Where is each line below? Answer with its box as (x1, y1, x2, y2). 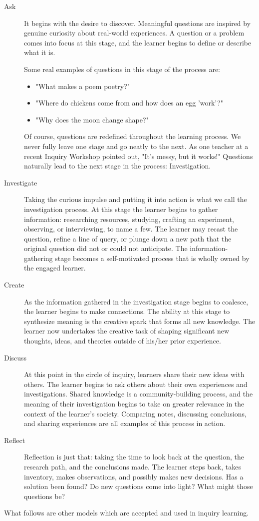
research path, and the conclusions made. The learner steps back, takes (24, 461, 241, 471)
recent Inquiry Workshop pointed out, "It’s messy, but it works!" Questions (24, 150, 253, 161)
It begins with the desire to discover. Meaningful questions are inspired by (24, 17, 251, 28)
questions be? (24, 490, 65, 501)
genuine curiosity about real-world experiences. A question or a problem (24, 27, 245, 38)
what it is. (24, 47, 55, 57)
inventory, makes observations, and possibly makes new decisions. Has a (24, 471, 244, 481)
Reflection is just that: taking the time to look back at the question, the (24, 451, 245, 462)
